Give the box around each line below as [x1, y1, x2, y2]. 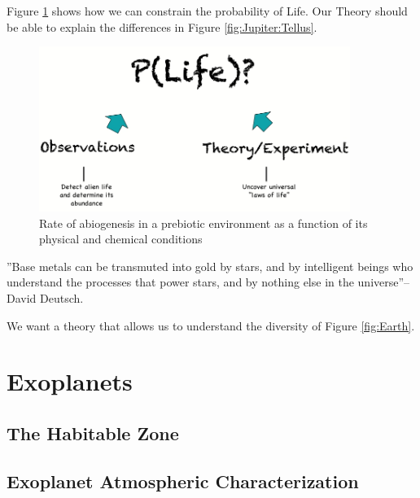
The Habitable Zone [7, 421, 179, 446]
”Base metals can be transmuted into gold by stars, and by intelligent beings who [7, 257, 413, 274]
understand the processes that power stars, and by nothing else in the [7, 273, 354, 290]
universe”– [357, 273, 410, 290]
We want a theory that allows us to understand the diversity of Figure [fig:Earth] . [7, 317, 415, 334]
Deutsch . [40, 290, 84, 307]
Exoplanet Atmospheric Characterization [7, 468, 359, 493]
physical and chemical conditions [39, 230, 203, 247]
